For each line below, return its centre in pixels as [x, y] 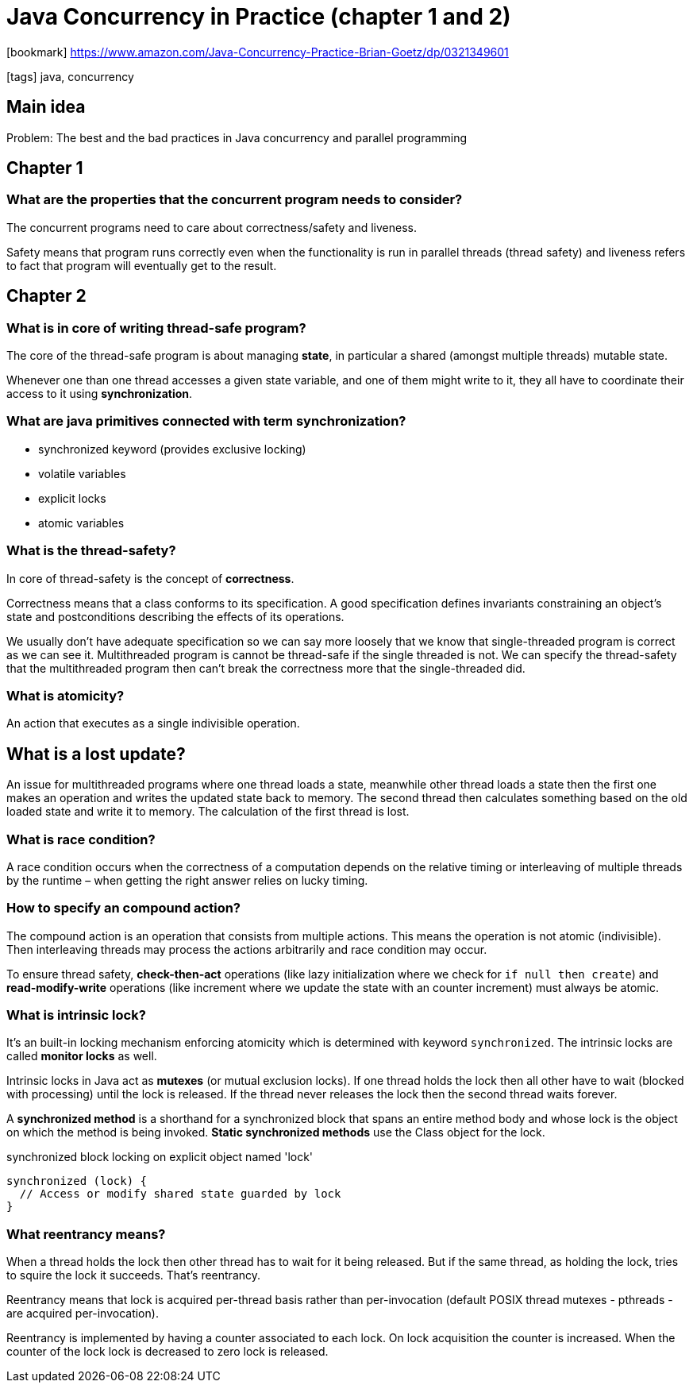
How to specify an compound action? [124, 908]
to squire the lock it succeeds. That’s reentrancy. [134, 1275]
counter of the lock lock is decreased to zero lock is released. [167, 1352]
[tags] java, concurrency [70, 76]
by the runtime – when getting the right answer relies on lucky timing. [187, 880]
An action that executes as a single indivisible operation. [153, 723]
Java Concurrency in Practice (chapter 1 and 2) [259, 17]
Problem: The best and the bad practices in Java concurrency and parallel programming [237, 137]
